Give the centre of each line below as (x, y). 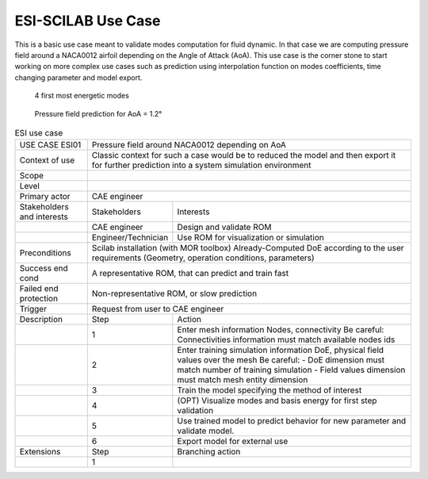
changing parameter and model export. (78, 77)
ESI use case (39, 133)
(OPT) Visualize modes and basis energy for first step (277, 400)
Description (41, 320)
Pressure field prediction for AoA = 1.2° (98, 113)
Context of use (47, 160)
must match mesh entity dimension (243, 380)
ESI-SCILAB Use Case (88, 21)
